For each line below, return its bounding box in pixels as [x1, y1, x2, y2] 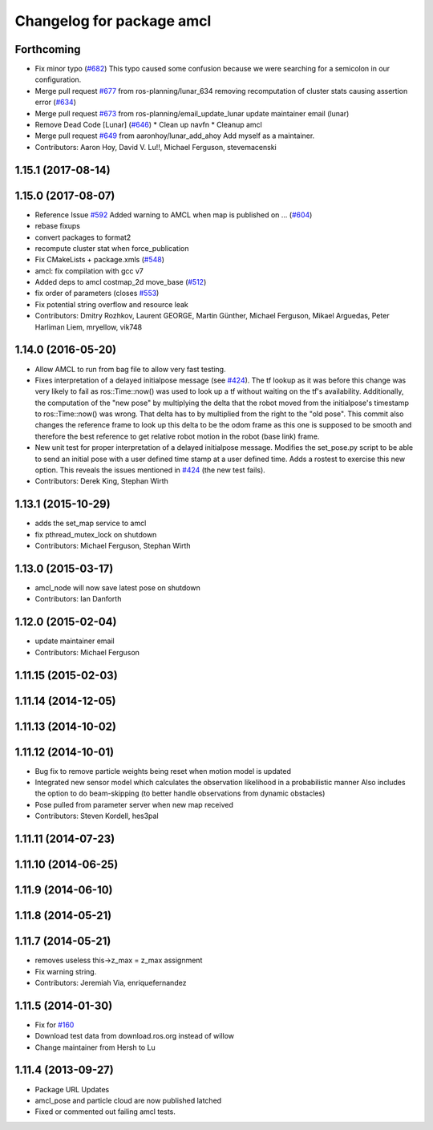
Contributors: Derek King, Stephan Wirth [34, 476, 168, 486]
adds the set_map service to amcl [34, 518, 147, 529]
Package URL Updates [34, 1084, 110, 1094]
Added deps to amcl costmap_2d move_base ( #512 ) [34, 277, 207, 287]
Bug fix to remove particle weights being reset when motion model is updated [34, 766, 292, 776]
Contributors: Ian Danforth [34, 594, 122, 604]
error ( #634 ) [34, 97, 76, 107]
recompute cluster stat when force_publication [34, 243, 189, 253]
